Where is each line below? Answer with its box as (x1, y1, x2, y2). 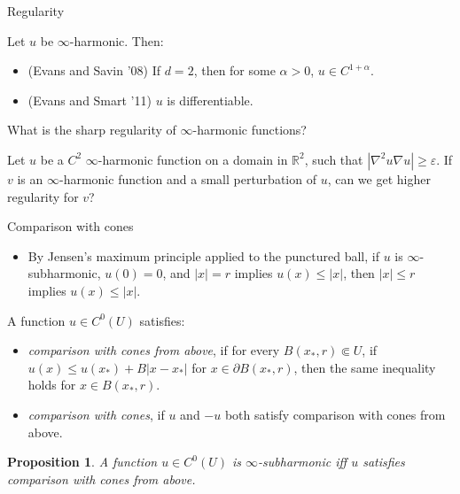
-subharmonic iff (258, 452, 347, 471)
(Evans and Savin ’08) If (27, 61, 161, 80)
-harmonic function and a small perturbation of (58, 169, 316, 188)
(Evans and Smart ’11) (27, 90, 152, 109)
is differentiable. (167, 90, 253, 109)
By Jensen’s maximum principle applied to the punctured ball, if (27, 246, 379, 265)
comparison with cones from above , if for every (27, 341, 280, 359)
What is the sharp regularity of (7, 120, 176, 139)
